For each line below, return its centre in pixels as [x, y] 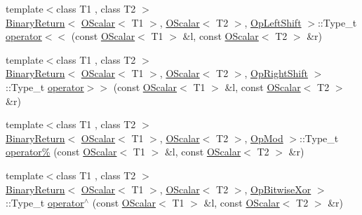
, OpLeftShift [273, 22]
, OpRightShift [276, 73]
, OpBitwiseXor [278, 189]
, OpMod [264, 138]
